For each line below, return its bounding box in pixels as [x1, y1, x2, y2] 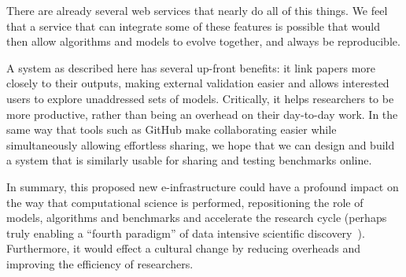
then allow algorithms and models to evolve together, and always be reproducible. [6, 33, 400, 50]
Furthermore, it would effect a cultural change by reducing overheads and [6, 240, 361, 257]
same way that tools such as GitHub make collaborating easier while [6, 121, 337, 138]
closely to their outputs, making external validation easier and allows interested [6, 75, 389, 91]
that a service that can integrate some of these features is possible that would [6, 17, 381, 34]
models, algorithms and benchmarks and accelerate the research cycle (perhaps [6, 209, 387, 226]
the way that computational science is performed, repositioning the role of [6, 194, 364, 210]
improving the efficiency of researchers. [6, 255, 194, 271]
